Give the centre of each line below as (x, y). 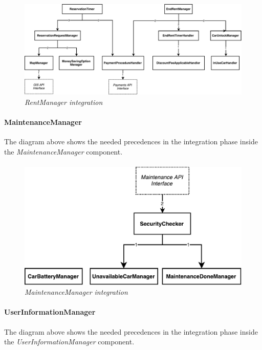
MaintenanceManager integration (76, 292)
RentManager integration (64, 102)
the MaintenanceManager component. (63, 151)
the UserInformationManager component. (69, 342)
